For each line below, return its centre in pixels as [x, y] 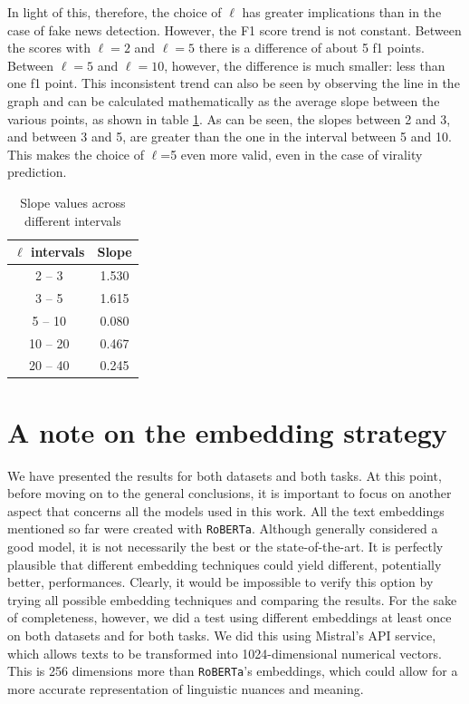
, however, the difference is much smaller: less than [305, 65]
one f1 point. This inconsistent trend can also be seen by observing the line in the [234, 83]
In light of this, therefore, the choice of [115, 12]
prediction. [37, 172]
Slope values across [73, 202]
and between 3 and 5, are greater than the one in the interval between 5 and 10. [230, 137]
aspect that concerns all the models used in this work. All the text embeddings [226, 510]
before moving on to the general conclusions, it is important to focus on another [230, 493]
